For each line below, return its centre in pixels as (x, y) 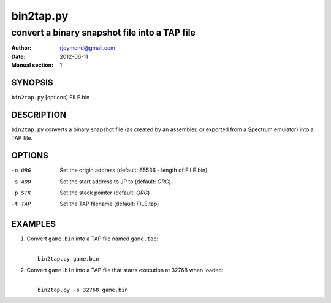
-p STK (21, 193)
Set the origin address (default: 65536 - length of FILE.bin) (134, 170)
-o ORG (21, 171)
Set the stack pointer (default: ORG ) (105, 193)
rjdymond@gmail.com (88, 48)
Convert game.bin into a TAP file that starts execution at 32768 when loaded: (125, 270)
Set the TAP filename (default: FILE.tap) (109, 204)
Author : (21, 48)
